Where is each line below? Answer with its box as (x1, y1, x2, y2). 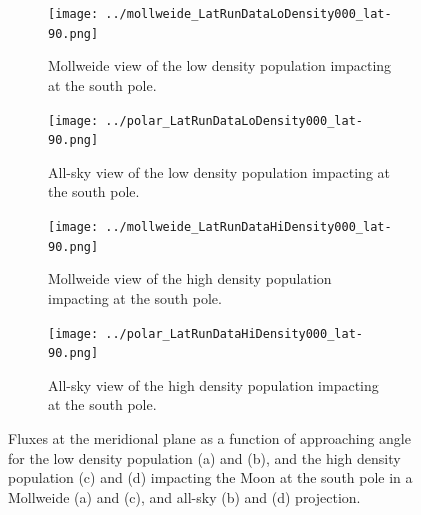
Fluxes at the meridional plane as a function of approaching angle (8, 428, 411, 448)
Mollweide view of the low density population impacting (48, 55, 392, 76)
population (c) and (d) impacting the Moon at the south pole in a (8, 467, 413, 488)
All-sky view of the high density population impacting (48, 374, 379, 395)
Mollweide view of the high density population (48, 268, 332, 289)
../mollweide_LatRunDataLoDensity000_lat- (105, 7, 392, 21)
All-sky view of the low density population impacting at (48, 161, 391, 182)
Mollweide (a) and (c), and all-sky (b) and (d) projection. (8, 486, 361, 507)
